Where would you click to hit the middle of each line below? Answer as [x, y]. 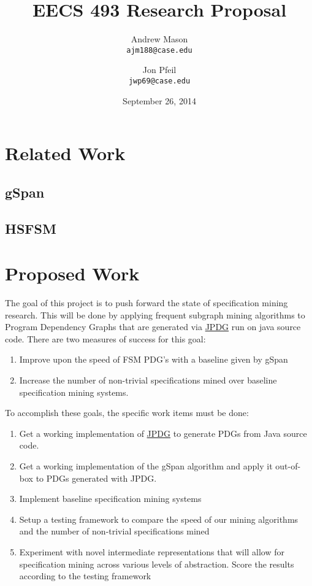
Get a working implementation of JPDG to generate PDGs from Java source [163, 433]
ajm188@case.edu [159, 50]
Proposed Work [72, 273]
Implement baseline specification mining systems [110, 499]
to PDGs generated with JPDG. [96, 478]
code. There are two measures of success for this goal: [105, 338]
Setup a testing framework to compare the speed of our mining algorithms [159, 519]
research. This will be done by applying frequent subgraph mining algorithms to [155, 314]
